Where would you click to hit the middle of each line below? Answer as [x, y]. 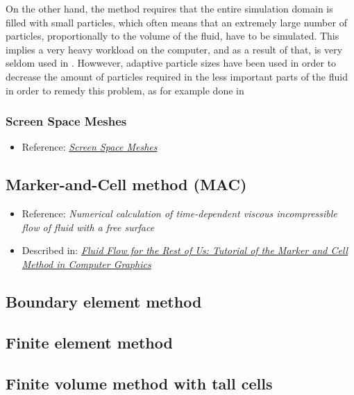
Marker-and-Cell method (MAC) [126, 184]
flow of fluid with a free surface [88, 227]
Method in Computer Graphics [86, 263]
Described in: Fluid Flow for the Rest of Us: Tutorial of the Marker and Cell [185, 250]
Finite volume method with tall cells [139, 383]
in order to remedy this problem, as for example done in [125, 90]
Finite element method [89, 342]
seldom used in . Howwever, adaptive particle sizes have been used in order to [171, 63]
